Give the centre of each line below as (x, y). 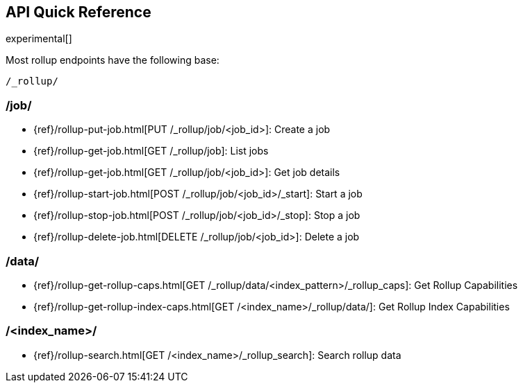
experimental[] (39, 39)
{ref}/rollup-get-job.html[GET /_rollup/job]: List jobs (151, 151)
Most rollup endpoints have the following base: (113, 60)
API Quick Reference (78, 12)
